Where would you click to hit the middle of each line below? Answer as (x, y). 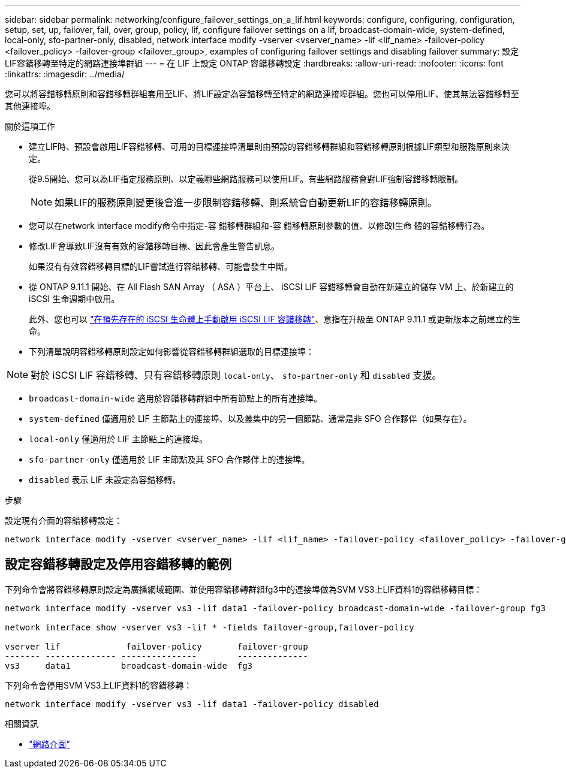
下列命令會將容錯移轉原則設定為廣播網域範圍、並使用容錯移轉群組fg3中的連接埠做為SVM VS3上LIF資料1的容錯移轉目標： (244, 589)
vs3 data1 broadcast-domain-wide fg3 (129, 665)
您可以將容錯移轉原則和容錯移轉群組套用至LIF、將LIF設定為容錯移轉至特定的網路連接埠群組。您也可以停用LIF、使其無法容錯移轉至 (262, 94)
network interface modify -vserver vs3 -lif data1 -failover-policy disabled (192, 704)
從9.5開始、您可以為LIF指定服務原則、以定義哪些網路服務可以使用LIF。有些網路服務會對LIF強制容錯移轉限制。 (246, 179)
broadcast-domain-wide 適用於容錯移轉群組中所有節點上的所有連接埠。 (175, 398)
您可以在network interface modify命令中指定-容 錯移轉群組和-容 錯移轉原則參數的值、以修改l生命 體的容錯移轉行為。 (259, 226)
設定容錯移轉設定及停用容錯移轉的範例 (118, 564)
